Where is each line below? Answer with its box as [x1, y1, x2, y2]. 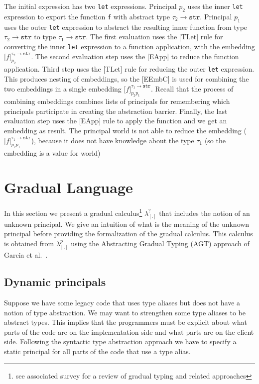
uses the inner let [187, 1, 243, 11]
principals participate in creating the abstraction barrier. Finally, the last [4, 105, 228, 116]
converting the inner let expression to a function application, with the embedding [4, 41, 255, 51]
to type [34, 31, 56, 42]
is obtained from [4, 238, 54, 248]
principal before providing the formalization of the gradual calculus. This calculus [4, 228, 253, 239]
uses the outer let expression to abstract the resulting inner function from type [4, 21, 248, 32]
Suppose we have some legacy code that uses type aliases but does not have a [4, 297, 241, 308]
